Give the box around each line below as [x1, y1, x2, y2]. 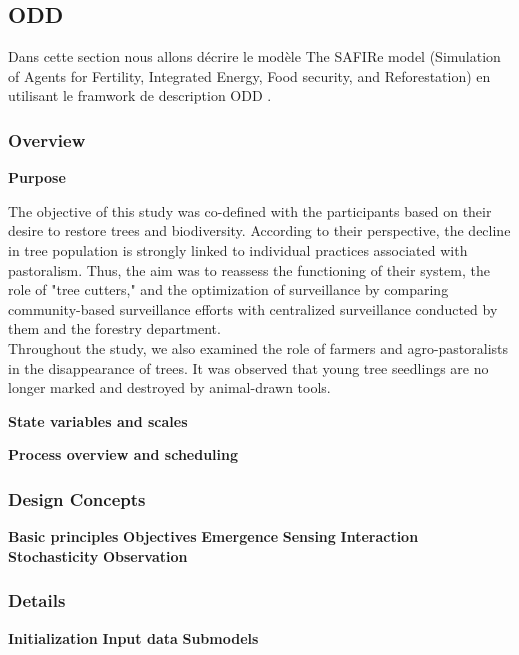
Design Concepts [8, 486, 146, 511]
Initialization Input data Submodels [8, 627, 259, 648]
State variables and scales [8, 410, 188, 431]
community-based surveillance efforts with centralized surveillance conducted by [8, 298, 498, 319]
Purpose [8, 167, 66, 188]
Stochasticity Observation [8, 545, 188, 566]
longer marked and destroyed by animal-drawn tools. [8, 377, 331, 398]
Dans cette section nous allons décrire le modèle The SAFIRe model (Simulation [8, 46, 501, 67]
